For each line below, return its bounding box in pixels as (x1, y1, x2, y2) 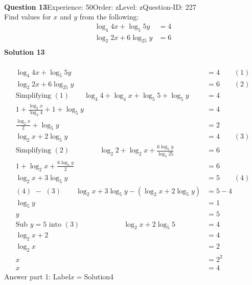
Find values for (4, 11, 51, 22)
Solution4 (84, 271, 114, 281)
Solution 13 (4, 47, 45, 57)
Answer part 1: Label (4, 271, 71, 281)
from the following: (79, 11, 139, 22)
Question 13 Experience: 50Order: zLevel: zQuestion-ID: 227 (4, 1, 196, 12)
